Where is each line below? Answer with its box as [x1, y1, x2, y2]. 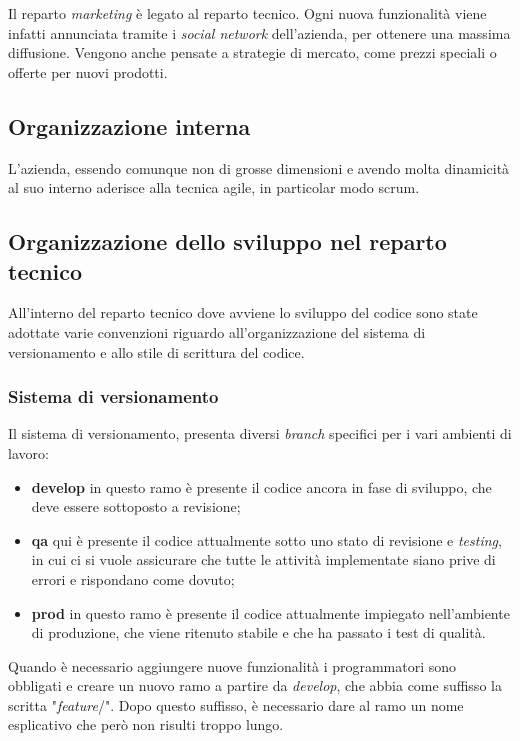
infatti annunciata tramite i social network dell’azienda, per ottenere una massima [8, 22, 511, 43]
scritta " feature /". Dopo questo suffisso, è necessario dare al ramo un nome [8, 694, 464, 715]
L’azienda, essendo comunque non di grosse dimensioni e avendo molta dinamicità [8, 157, 510, 178]
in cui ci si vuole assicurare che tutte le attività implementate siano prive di [31, 549, 496, 570]
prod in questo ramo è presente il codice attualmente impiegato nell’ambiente [31, 602, 510, 623]
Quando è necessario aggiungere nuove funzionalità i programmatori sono [8, 655, 457, 676]
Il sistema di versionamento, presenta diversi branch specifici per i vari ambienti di [8, 423, 512, 444]
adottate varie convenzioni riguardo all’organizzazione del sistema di [8, 321, 426, 342]
